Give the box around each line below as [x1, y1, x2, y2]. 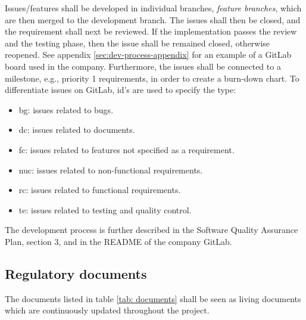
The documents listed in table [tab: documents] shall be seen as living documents [5, 292, 301, 305]
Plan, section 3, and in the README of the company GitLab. [5, 235, 232, 247]
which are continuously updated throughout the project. [5, 304, 210, 316]
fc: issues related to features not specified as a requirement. [18, 143, 235, 156]
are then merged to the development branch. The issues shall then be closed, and [5, 13, 301, 26]
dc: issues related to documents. [18, 123, 135, 136]
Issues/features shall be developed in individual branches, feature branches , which [5, 2, 302, 14]
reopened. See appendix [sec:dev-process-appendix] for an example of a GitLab [5, 48, 292, 61]
